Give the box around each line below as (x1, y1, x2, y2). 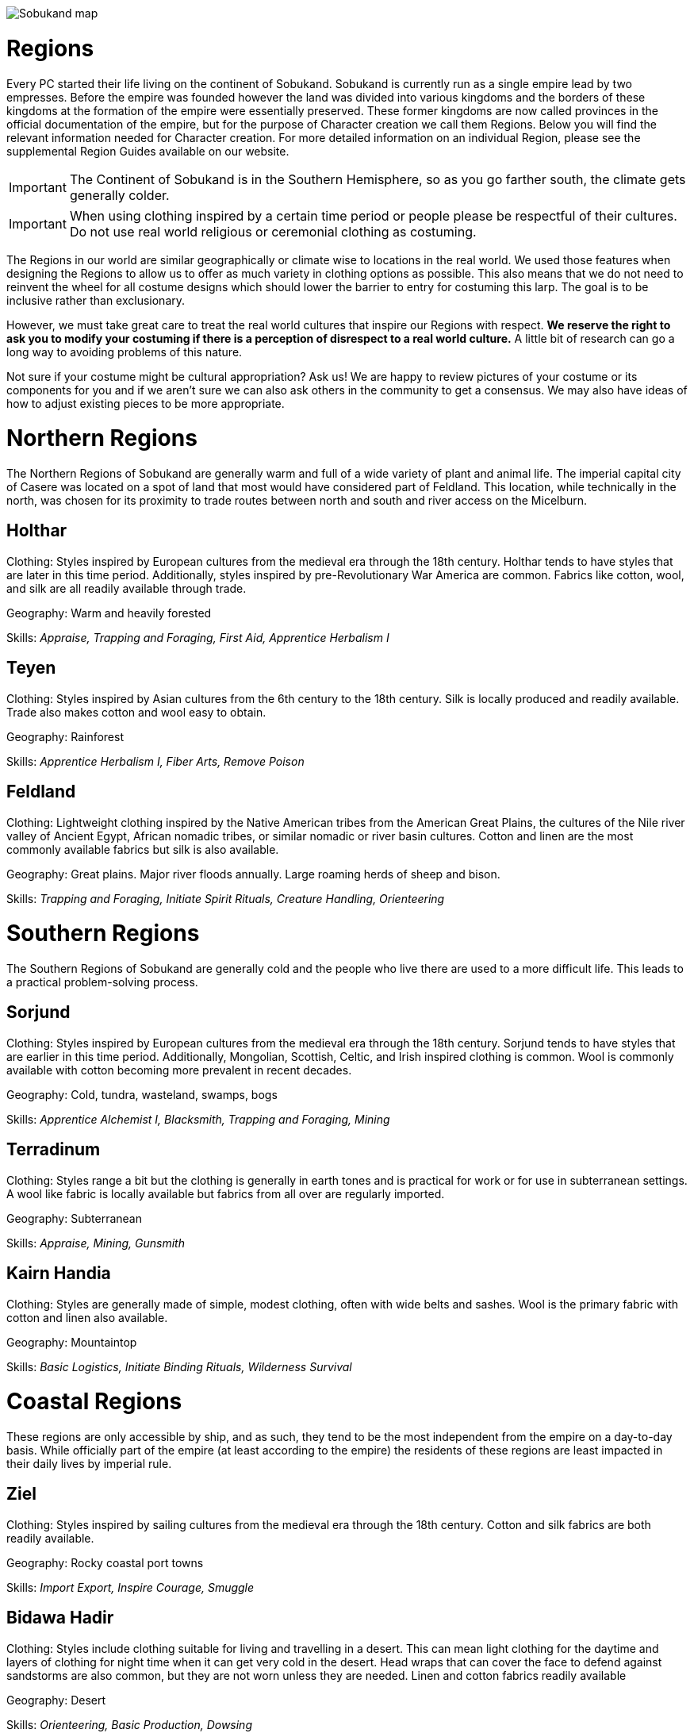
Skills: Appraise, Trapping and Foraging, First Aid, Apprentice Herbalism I (6, 630, 389, 644)
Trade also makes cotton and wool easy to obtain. (6, 705, 266, 719)
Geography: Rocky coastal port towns (6, 1555, 204, 1570)
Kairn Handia (6, 1263, 111, 1284)
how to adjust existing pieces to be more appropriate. (6, 396, 285, 410)
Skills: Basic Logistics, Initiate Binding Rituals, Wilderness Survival (6, 1359, 352, 1374)
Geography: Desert (6, 1693, 106, 1707)
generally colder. (69, 186, 170, 203)
